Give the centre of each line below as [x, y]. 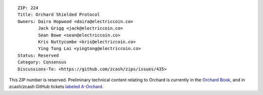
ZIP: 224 [28, 8]
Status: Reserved [38, 55]
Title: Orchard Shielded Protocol [59, 15]
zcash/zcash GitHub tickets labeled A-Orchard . [56, 87]
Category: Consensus [42, 62]
